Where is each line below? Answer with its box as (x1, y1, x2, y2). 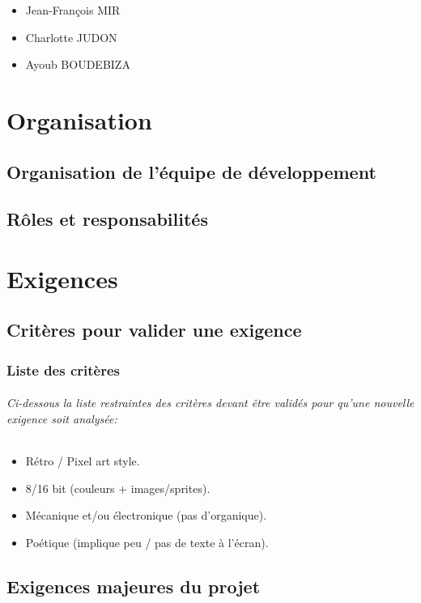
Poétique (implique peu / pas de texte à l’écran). (25, 533, 269, 550)
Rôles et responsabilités (6, 206, 208, 231)
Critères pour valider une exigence (6, 317, 302, 342)
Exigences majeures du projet (6, 573, 261, 598)
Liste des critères (6, 359, 121, 380)
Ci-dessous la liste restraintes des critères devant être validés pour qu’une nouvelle (6, 394, 415, 411)
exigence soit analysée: (6, 410, 117, 427)
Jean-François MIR (25, 2, 121, 18)
